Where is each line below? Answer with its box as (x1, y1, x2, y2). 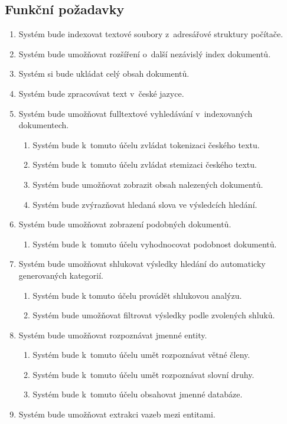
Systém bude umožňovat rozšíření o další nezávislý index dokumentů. (18, 47, 271, 60)
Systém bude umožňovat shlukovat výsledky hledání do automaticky (18, 257, 266, 270)
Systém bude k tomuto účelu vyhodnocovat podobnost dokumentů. (32, 237, 277, 250)
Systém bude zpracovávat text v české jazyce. (18, 87, 184, 99)
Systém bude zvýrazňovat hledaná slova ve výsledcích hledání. (32, 198, 257, 210)
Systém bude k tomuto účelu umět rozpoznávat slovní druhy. (32, 368, 255, 380)
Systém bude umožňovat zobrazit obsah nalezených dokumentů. (32, 178, 263, 190)
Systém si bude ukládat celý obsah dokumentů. (18, 67, 190, 80)
